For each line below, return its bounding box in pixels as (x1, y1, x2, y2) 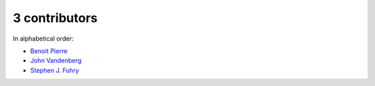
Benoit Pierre (30, 47, 68, 55)
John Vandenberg (30, 56, 82, 65)
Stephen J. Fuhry (30, 66, 80, 74)
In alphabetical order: (12, 34, 74, 43)
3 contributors (12, 10, 98, 25)
